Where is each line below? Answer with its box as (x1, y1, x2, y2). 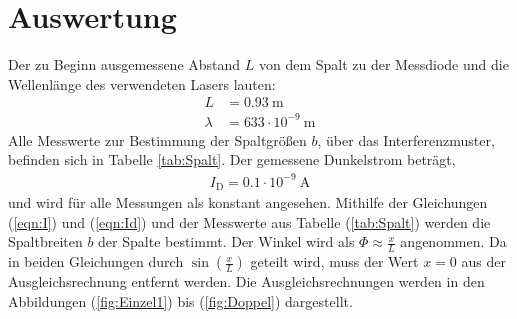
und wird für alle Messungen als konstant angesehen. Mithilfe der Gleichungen (8, 192, 488, 213)
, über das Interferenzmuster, (317, 129, 495, 150)
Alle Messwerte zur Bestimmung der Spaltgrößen (8, 129, 307, 150)
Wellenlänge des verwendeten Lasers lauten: (8, 73, 276, 94)
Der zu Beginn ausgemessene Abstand (8, 54, 241, 75)
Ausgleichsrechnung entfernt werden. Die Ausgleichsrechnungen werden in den (8, 271, 485, 292)
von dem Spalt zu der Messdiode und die (258, 54, 509, 75)
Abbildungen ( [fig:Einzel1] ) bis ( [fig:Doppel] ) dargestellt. (8, 290, 353, 311)
